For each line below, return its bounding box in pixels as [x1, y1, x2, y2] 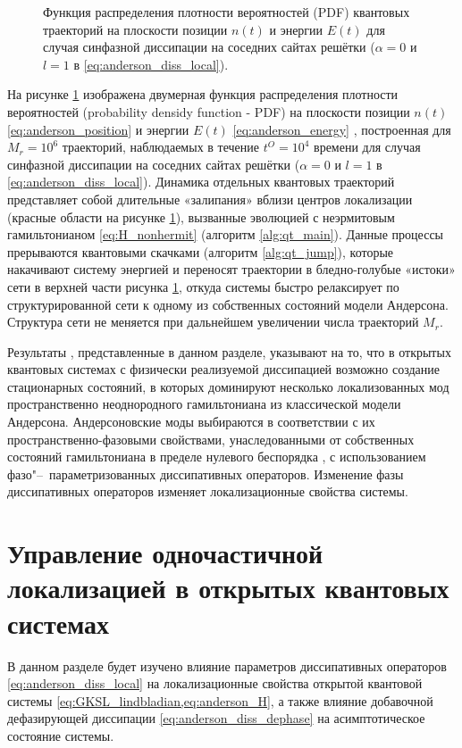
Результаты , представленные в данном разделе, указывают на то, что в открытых [7, 342, 451, 361]
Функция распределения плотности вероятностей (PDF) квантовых [43, 3, 410, 21]
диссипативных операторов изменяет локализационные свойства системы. [7, 482, 408, 501]
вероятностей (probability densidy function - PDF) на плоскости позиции [7, 102, 410, 121]
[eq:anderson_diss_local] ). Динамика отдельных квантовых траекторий [7, 172, 395, 191]
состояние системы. [7, 726, 114, 744]
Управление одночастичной [7, 535, 323, 571]
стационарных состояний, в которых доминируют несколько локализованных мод [7, 377, 449, 395]
